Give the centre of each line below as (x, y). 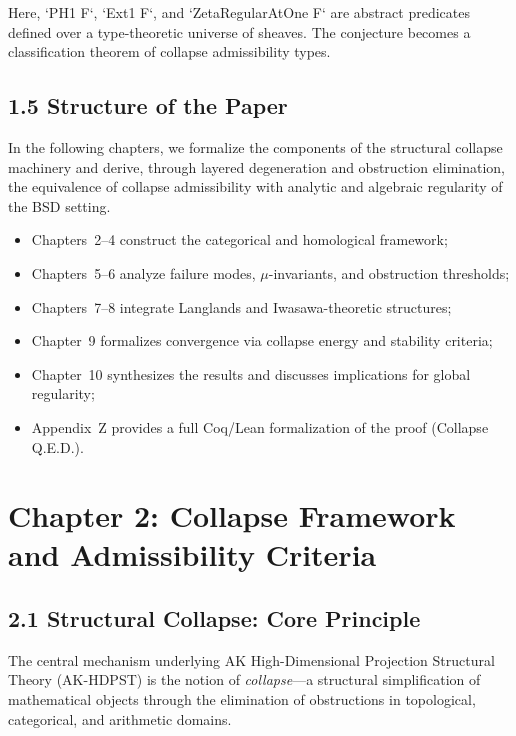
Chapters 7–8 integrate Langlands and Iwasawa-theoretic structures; (241, 306)
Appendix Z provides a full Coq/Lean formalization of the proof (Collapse (260, 426)
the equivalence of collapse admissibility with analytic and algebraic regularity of (255, 186)
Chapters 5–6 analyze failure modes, (143, 272)
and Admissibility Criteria (192, 554)
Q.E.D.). (57, 446)
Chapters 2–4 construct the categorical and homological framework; (239, 239)
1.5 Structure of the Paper (148, 105)
